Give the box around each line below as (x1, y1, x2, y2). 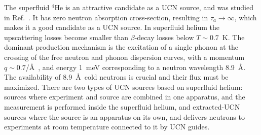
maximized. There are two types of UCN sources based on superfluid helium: (4, 81, 243, 92)
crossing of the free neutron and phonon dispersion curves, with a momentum (4, 51, 245, 62)
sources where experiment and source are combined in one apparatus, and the (4, 91, 245, 102)
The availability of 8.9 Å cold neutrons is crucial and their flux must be (4, 72, 229, 82)
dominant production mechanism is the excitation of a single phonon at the (4, 42, 238, 52)
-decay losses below (134, 31, 194, 42)
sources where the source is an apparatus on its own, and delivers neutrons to (4, 111, 245, 122)
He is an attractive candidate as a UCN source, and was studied (54, 2, 253, 12)
